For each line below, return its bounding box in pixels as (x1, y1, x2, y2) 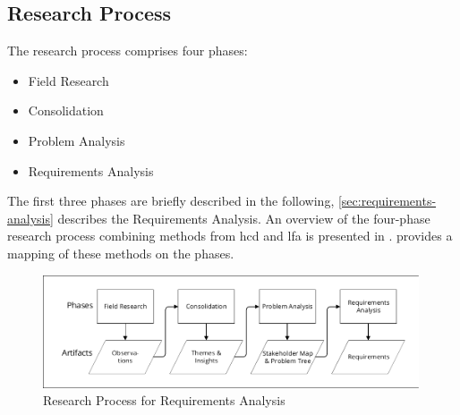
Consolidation (28, 101, 104, 120)
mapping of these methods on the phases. (7, 243, 234, 262)
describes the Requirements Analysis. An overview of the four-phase (57, 208, 430, 227)
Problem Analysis (28, 131, 125, 149)
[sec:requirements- (337, 191, 437, 210)
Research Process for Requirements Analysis (43, 391, 285, 410)
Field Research (28, 71, 109, 89)
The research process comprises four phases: (7, 41, 248, 60)
